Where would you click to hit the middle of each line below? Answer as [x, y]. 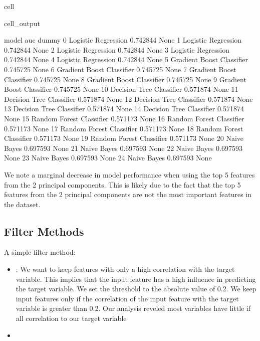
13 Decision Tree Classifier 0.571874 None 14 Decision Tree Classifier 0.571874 [124, 109]
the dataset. [22, 204]
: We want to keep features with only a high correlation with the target [125, 269]
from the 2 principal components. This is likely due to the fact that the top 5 [122, 184]
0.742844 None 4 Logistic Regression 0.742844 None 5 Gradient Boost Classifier [126, 59]
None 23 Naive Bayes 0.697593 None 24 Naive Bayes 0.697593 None [108, 158]
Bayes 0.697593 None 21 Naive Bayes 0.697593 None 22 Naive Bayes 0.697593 [123, 148]
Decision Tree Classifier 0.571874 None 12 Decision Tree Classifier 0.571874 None [128, 99]
